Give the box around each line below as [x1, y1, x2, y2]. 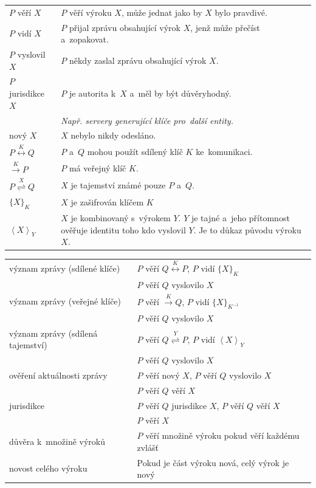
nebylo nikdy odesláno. [70, 129, 156, 142]
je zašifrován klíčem [70, 196, 144, 208]
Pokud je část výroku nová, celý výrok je [137, 456, 289, 469]
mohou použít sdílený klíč [87, 145, 183, 157]
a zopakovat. [61, 33, 109, 46]
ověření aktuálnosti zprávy [9, 368, 108, 381]
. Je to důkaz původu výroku [193, 223, 301, 236]
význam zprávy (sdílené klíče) [9, 261, 120, 274]
